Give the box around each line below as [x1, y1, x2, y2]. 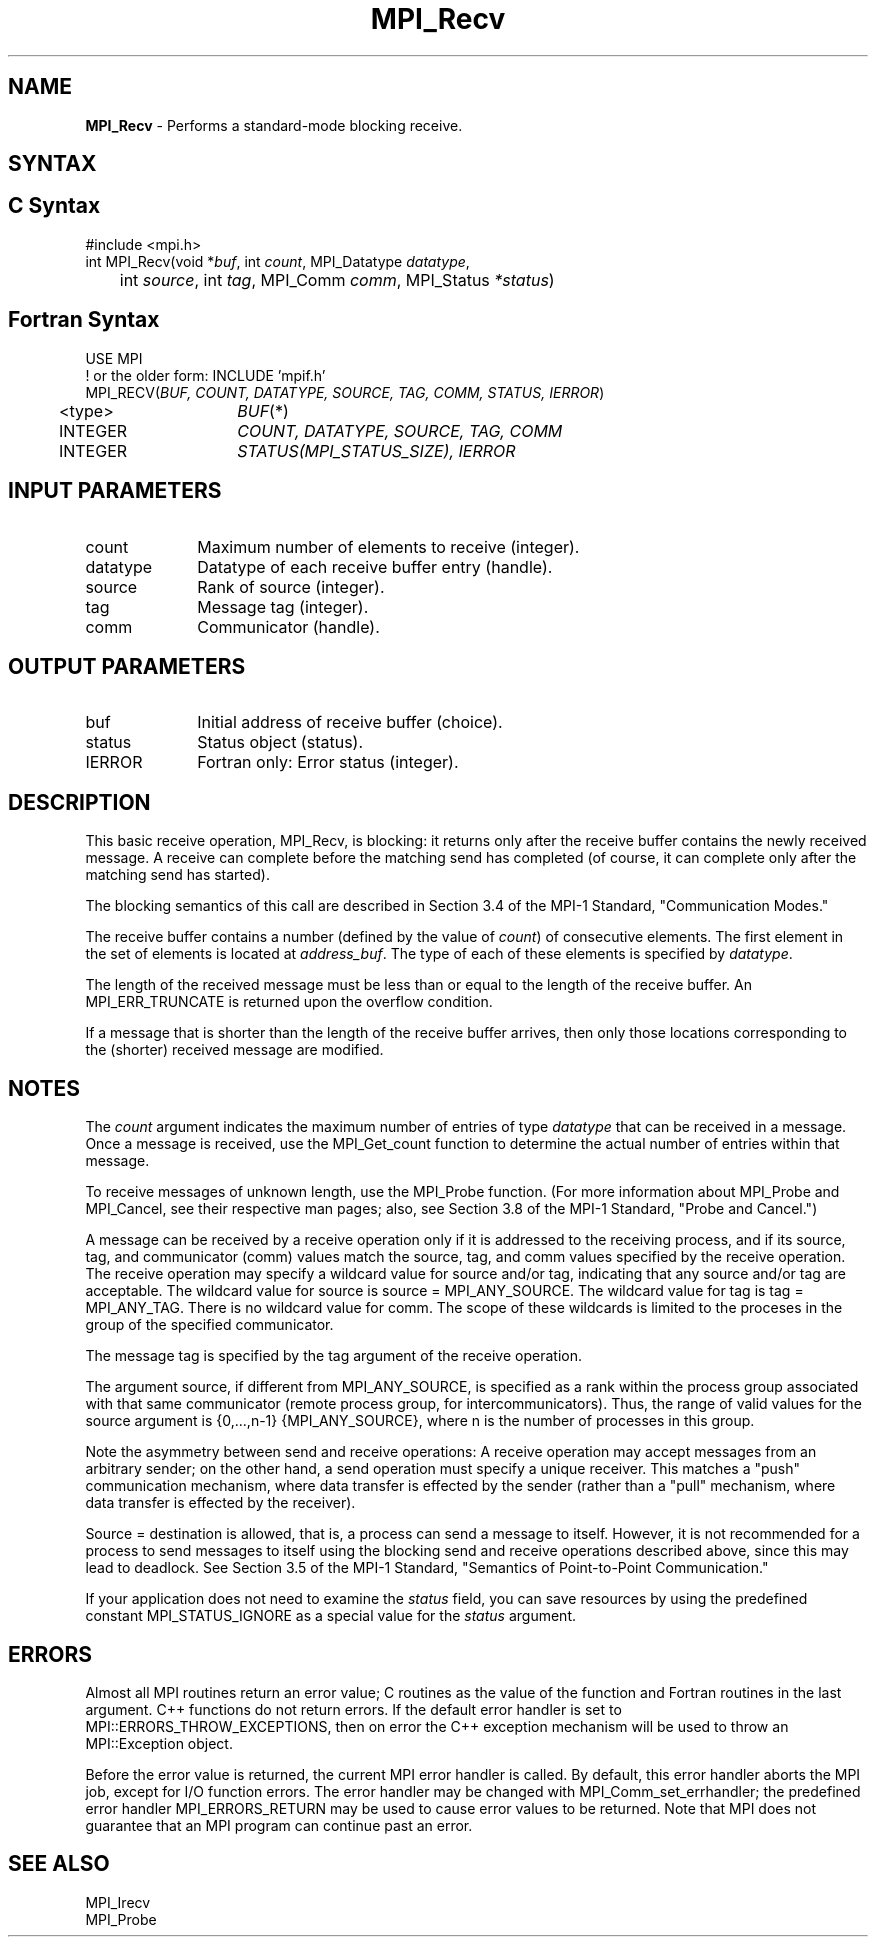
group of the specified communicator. [85, 1316, 334, 1334]
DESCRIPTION [8, 789, 151, 815]
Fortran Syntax [8, 307, 160, 333]
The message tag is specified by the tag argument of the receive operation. [85, 1347, 582, 1365]
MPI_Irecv [85, 1893, 151, 1911]
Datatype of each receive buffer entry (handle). [197, 556, 553, 577]
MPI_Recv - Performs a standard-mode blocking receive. [85, 116, 463, 134]
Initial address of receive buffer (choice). [197, 712, 503, 733]
